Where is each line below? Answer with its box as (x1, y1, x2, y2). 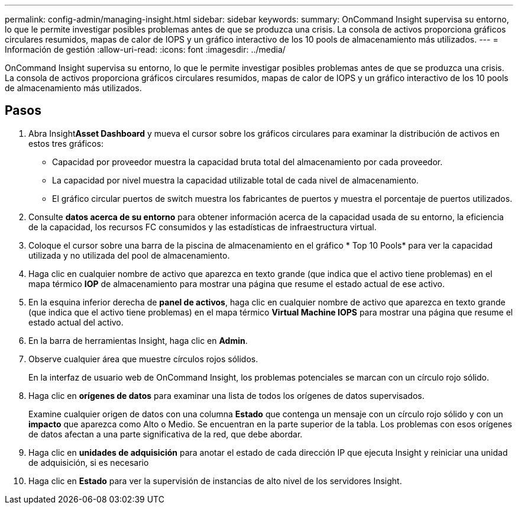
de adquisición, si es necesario (28, 457, 149, 468)
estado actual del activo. (28, 317, 124, 327)
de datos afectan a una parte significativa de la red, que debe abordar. (28, 429, 303, 439)
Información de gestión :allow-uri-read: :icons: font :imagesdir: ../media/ (5, 44, 286, 54)
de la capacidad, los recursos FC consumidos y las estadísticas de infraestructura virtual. (28, 221, 377, 232)
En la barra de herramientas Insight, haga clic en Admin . (28, 335, 248, 346)
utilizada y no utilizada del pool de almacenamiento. (28, 250, 230, 260)
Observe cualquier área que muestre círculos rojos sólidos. (28, 353, 258, 364)
